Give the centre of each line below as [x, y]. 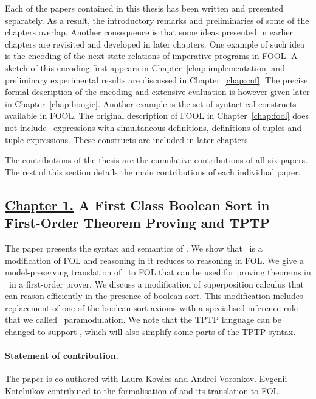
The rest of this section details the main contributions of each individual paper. [153, 171]
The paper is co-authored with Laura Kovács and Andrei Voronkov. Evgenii [146, 379]
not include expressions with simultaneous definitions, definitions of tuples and [153, 127]
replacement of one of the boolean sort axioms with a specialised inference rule [151, 307]
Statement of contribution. [62, 355]
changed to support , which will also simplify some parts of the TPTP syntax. [150, 332]
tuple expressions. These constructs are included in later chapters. [128, 139]
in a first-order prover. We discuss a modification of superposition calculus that [156, 284]
